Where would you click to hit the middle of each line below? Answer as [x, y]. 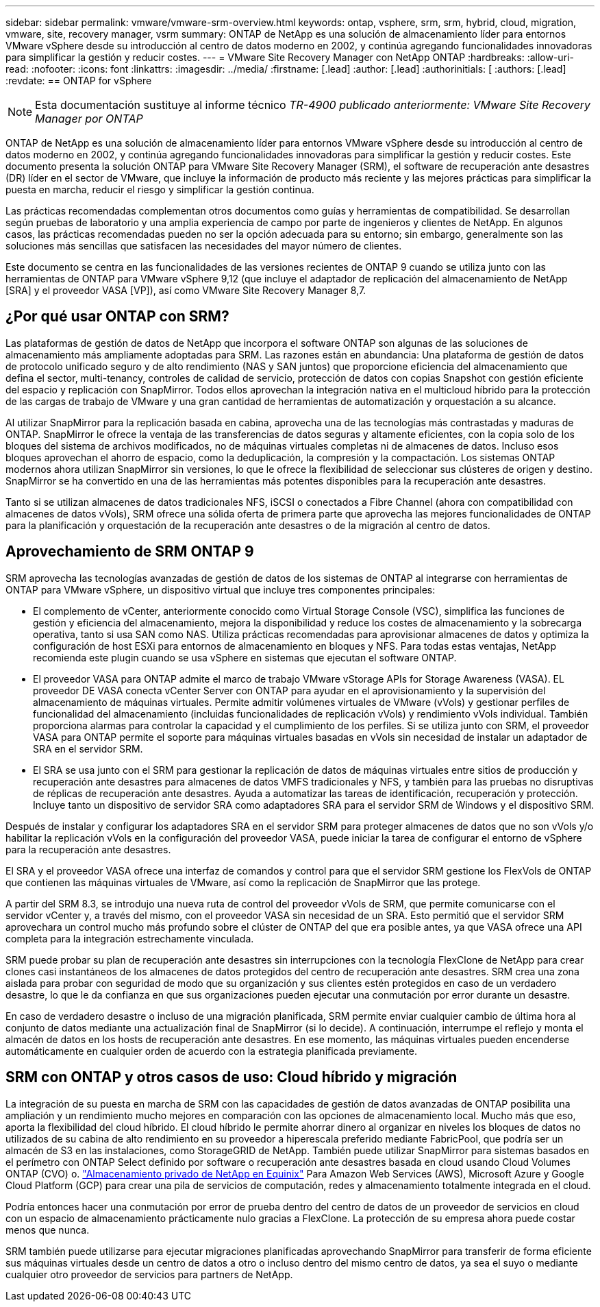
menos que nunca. [48, 1230]
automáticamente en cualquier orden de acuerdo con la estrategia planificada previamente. [211, 1051]
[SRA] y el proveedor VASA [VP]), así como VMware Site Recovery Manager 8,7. [186, 290]
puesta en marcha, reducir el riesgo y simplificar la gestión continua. [160, 190]
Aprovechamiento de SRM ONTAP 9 [130, 552]
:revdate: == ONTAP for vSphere [79, 81]
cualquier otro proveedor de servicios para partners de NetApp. [149, 1274]
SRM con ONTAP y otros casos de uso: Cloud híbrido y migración [232, 1077]
